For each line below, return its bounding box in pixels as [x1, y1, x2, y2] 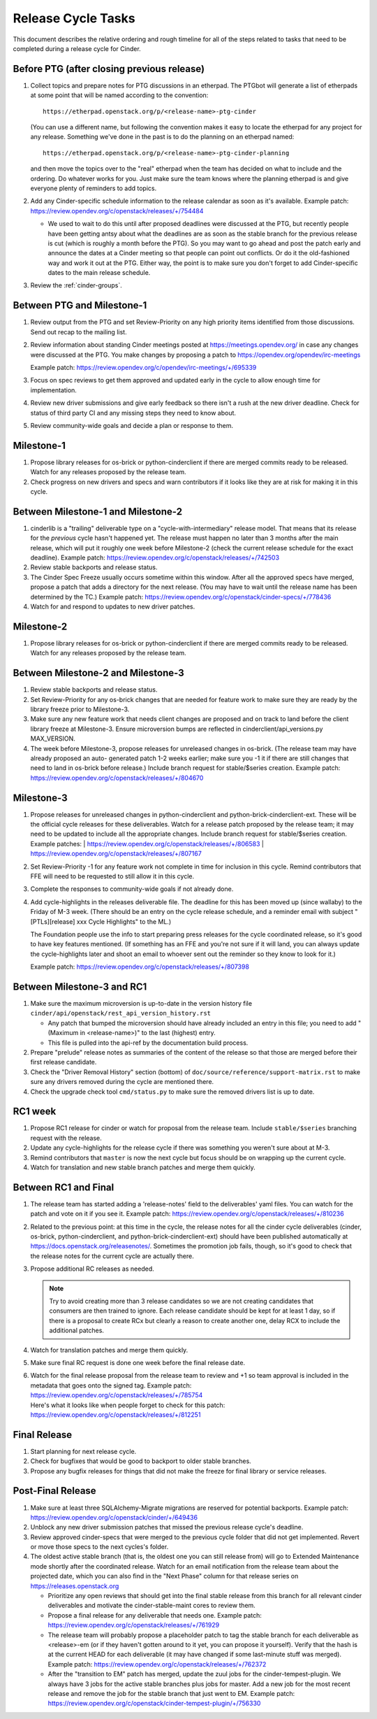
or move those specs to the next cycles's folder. [30, 1543, 169, 1551]
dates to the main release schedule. [47, 269, 151, 277]
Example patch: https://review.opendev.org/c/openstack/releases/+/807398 [30, 962, 249, 971]
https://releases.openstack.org [30, 1581, 119, 1590]
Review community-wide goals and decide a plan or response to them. [30, 421, 234, 429]
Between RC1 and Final [13, 1181, 114, 1193]
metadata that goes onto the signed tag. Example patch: [30, 1381, 192, 1390]
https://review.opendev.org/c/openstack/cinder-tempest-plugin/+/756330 [47, 1699, 261, 1708]
